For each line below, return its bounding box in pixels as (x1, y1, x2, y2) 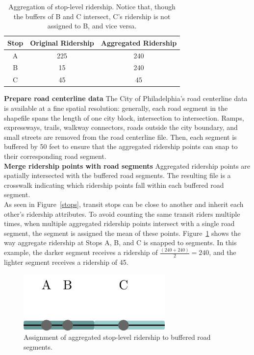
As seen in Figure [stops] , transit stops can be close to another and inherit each (4, 199, 244, 209)
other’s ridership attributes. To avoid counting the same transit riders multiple (4, 208, 240, 219)
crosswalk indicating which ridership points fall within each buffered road (4, 179, 224, 190)
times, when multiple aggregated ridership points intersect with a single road (4, 218, 235, 228)
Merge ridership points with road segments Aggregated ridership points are (4, 160, 251, 171)
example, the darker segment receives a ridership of (4, 247, 158, 257)
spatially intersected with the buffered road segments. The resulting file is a (4, 170, 231, 180)
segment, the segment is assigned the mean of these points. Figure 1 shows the (4, 228, 241, 238)
